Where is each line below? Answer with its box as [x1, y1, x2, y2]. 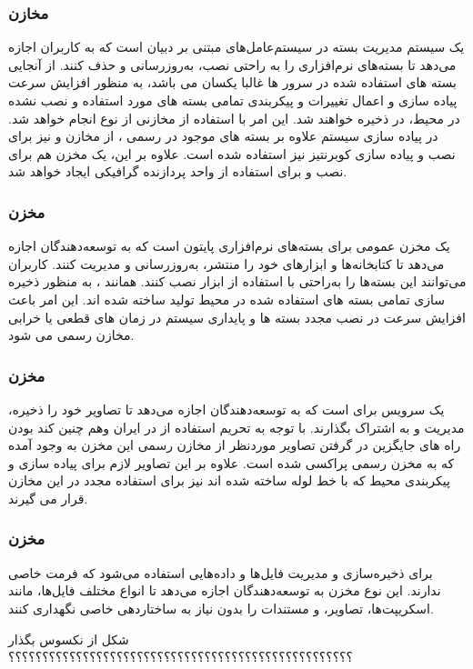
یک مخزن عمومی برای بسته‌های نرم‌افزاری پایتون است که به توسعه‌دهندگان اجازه [8, 236, 450, 255]
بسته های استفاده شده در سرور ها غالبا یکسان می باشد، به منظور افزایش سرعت [8, 73, 457, 92]
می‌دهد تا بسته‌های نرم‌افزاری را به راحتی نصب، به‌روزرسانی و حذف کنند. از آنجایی [8, 55, 457, 74]
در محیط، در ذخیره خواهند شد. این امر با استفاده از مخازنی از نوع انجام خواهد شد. [8, 108, 460, 127]
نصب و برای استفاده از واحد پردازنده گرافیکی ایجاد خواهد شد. [8, 162, 347, 181]
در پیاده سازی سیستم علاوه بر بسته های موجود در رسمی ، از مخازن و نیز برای [8, 126, 438, 145]
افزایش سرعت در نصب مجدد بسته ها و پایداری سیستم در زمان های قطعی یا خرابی [8, 307, 466, 326]
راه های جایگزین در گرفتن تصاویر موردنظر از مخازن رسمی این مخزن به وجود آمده [8, 435, 461, 454]
